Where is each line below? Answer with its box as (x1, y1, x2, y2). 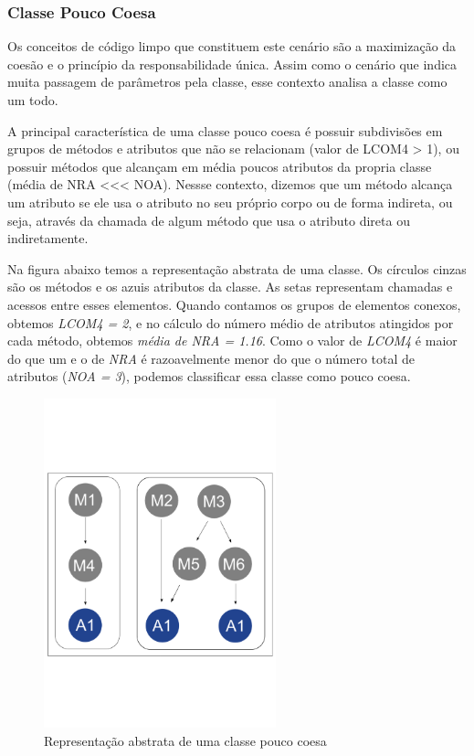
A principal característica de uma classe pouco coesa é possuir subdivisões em (7, 121, 443, 140)
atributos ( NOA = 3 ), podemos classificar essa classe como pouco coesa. (7, 367, 411, 386)
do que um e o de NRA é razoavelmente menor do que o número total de (7, 348, 416, 367)
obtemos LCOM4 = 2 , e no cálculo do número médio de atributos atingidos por (7, 313, 454, 332)
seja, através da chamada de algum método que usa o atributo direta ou (7, 210, 410, 229)
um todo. (7, 91, 58, 109)
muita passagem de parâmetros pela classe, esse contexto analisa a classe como (7, 72, 448, 91)
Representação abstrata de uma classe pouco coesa (44, 730, 327, 750)
